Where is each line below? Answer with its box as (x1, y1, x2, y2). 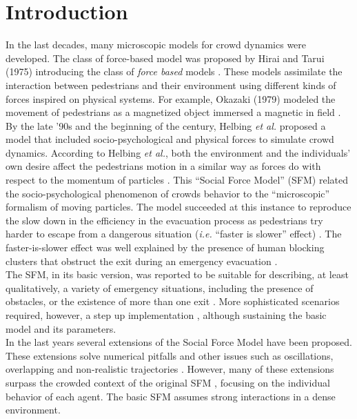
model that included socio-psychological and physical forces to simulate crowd (6, 132, 334, 146)
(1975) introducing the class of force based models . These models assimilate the (6, 64, 343, 79)
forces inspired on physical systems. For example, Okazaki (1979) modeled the (6, 91, 336, 106)
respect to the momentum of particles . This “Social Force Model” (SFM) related (6, 173, 348, 187)
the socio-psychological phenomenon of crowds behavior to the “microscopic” (6, 186, 330, 200)
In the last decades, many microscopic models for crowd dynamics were (6, 37, 307, 52)
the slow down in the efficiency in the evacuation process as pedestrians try (6, 213, 323, 227)
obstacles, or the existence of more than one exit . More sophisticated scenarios (6, 294, 340, 309)
